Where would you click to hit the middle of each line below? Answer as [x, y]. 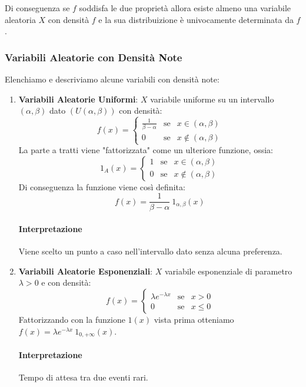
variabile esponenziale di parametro [228, 271]
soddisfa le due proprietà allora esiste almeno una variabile [185, 8]
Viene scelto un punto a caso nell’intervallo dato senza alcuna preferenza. [150, 251]
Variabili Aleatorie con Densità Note [94, 57]
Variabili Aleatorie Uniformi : [78, 99]
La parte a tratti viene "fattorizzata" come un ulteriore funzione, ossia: [146, 150]
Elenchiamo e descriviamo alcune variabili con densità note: [112, 79]
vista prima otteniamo [194, 320]
